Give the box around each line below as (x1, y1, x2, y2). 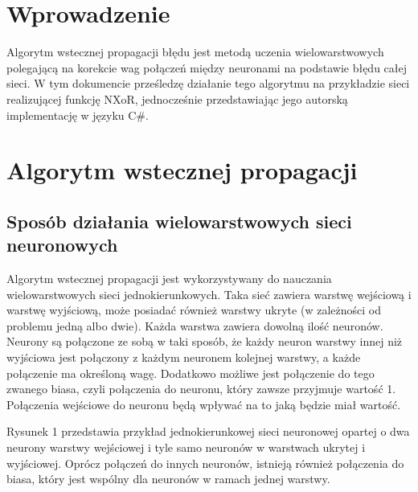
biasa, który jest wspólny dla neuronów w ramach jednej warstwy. (6, 470, 330, 487)
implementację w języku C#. (6, 106, 149, 123)
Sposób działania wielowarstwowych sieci (6, 208, 352, 233)
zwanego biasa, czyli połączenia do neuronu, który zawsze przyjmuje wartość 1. (6, 380, 396, 397)
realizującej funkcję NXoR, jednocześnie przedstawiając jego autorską (6, 90, 348, 107)
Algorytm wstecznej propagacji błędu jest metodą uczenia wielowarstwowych (6, 43, 384, 60)
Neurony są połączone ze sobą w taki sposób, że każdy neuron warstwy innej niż (6, 333, 403, 350)
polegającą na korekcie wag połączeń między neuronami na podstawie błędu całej (6, 59, 408, 76)
